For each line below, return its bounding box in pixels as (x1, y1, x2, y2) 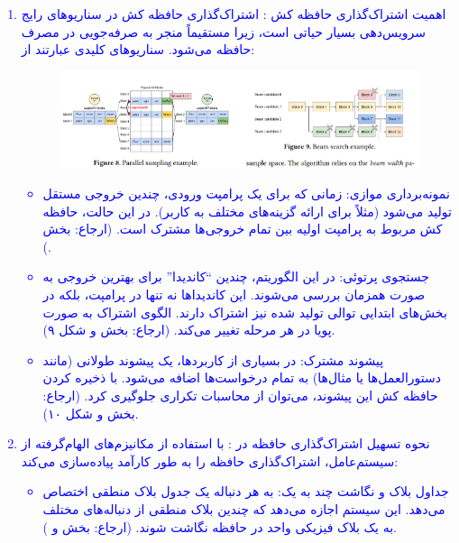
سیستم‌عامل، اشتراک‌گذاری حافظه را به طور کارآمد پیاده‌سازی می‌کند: (21, 451, 399, 470)
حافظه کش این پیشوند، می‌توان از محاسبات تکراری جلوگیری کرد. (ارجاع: (42, 386, 438, 405)
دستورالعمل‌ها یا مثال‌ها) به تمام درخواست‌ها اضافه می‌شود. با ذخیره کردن (42, 368, 442, 387)
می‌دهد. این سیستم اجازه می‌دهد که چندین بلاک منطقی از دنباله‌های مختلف (42, 500, 445, 519)
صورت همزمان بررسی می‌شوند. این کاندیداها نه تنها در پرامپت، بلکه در (42, 285, 426, 304)
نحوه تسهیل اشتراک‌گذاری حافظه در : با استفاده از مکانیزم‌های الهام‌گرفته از (21, 434, 430, 453)
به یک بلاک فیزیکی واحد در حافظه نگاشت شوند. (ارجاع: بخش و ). (42, 517, 397, 536)
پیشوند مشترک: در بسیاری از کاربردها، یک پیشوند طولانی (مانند (42, 350, 384, 369)
